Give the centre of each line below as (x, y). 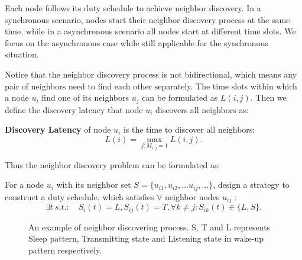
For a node (24, 184)
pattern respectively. (65, 250)
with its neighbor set (94, 184)
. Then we (268, 97)
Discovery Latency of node (58, 129)
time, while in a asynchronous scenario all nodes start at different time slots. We (150, 31)
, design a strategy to (251, 184)
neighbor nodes (192, 196)
